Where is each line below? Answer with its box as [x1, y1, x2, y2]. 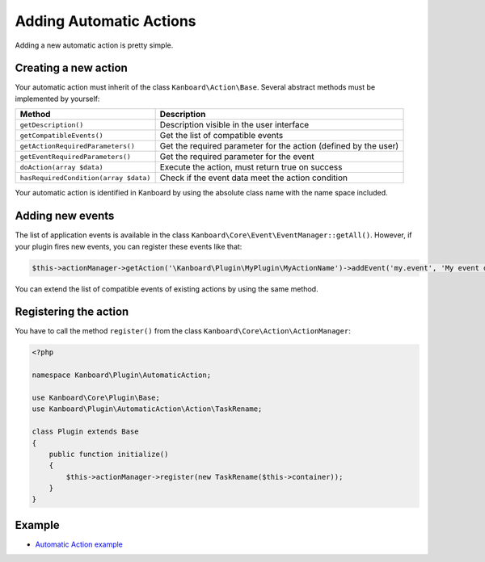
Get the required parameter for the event [159, 151, 314, 162]
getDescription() [19, 120, 84, 129]
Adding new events [15, 209, 115, 223]
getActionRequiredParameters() [19, 141, 135, 150]
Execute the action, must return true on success [159, 161, 343, 173]
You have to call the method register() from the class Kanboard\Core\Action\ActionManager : [15, 326, 351, 336]
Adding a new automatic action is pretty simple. [15, 40, 174, 50]
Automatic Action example [35, 539, 123, 549]
